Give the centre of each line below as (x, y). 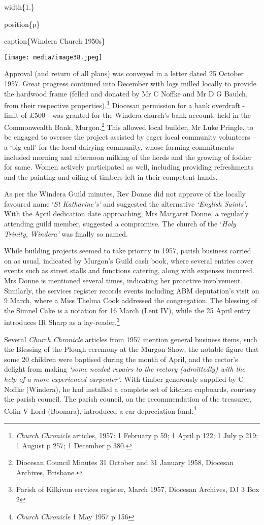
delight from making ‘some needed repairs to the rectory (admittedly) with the (125, 369)
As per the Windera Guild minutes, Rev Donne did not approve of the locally (125, 194)
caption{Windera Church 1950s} (55, 41)
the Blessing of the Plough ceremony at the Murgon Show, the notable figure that (131, 349)
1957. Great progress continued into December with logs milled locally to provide (130, 84)
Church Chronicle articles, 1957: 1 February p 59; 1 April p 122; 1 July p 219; (137, 435)
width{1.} (19, 7)
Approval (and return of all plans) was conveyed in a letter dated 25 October (124, 73)
